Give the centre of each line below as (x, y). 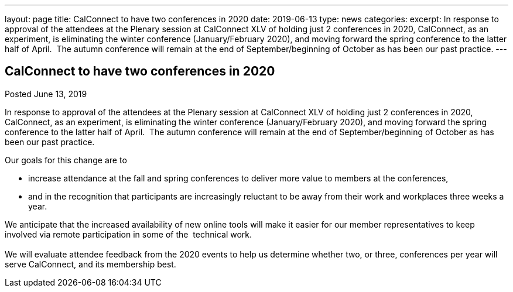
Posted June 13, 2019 (46, 94)
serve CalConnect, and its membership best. (90, 264)
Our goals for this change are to (66, 160)
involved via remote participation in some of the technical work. (129, 234)
